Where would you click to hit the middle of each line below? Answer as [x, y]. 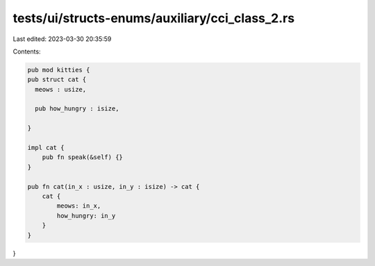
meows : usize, [61, 89]
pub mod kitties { [59, 70]
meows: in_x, [79, 206]
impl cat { [46, 148]
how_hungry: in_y [86, 216]
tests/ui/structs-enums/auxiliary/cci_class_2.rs [154, 18]
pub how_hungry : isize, [77, 109]
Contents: [27, 51]
